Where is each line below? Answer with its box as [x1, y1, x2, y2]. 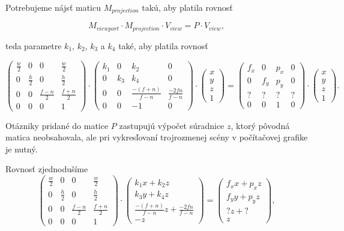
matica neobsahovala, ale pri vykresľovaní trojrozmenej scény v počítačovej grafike [5, 131, 308, 143]
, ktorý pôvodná [231, 119, 290, 131]
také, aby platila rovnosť [118, 39, 208, 52]
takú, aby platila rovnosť [142, 1, 233, 13]
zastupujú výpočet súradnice [119, 119, 225, 131]
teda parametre [5, 39, 62, 52]
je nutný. [5, 142, 38, 155]
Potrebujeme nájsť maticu [5, 1, 101, 13]
